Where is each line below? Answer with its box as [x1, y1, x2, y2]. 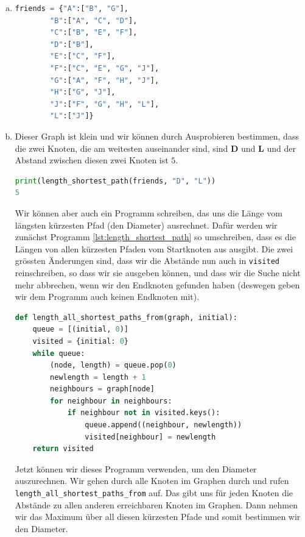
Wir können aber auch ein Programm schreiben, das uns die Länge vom [15, 206, 282, 219]
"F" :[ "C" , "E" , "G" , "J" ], [50, 63, 160, 73]
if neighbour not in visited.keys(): [67, 408, 220, 418]
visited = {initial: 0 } [32, 336, 128, 346]
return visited [32, 444, 94, 453]
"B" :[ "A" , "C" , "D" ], [50, 16, 138, 25]
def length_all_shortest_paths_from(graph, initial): [15, 313, 237, 322]
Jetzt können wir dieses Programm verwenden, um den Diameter [15, 462, 257, 475]
